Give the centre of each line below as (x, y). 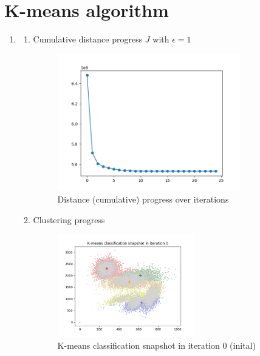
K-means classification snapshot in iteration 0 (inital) (156, 345)
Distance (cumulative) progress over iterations (143, 199)
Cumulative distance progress (88, 39)
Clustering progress (69, 219)
